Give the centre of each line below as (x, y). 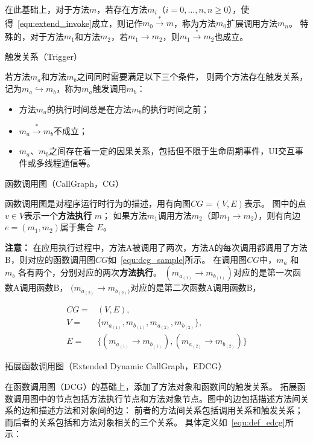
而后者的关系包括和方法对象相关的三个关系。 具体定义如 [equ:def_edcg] (145, 422)
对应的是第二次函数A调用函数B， (196, 287)
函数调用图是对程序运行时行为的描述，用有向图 (98, 203)
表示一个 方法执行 (58, 215)
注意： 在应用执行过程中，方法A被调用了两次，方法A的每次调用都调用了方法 (156, 247)
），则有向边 (277, 215)
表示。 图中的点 (275, 203)
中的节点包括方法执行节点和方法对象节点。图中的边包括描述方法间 (169, 398)
